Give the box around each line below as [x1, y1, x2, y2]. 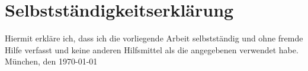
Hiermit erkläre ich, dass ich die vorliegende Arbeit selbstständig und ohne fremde [5, 32, 303, 44]
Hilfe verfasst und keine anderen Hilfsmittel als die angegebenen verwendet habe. [5, 43, 299, 56]
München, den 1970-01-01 [5, 55, 98, 67]
